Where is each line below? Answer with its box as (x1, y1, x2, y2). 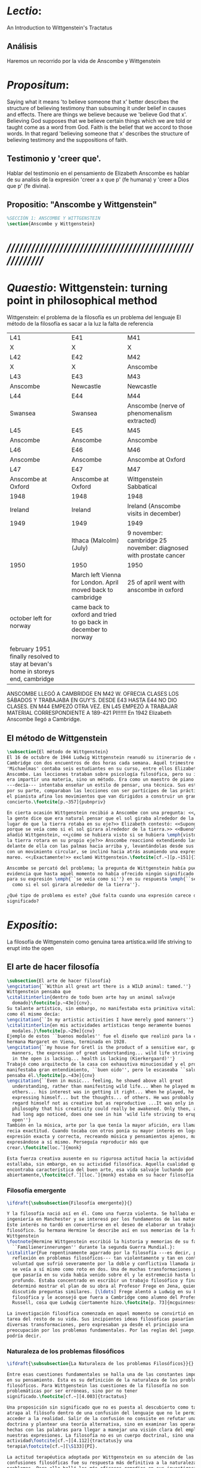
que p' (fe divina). (7, 182, 50, 189)
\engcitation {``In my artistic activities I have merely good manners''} (7, 1017, 194, 1023)
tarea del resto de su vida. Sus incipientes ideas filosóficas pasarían (7, 1316, 194, 1323)
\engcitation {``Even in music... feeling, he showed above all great (7, 1078, 184, 1084)
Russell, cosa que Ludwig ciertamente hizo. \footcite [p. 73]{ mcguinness (12, 1300, 197, 1306)
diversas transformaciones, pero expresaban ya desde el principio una (7, 1322, 188, 1328)
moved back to (71, 586, 113, 594)
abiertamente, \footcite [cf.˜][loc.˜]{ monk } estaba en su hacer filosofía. (7, 1172, 197, 1178)
